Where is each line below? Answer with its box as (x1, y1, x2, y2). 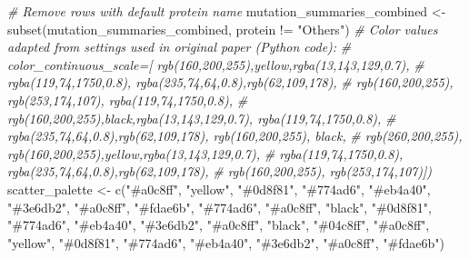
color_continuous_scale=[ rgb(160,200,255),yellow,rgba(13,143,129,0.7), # (7, 55, 424, 74)
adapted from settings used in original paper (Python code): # (7, 37, 352, 56)
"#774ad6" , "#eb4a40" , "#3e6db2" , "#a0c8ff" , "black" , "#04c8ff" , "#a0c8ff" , (7, 215, 430, 234)
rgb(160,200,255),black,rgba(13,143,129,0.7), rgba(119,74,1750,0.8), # (7, 108, 396, 127)
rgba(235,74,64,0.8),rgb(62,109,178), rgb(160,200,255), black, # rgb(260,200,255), (7, 126, 463, 145)
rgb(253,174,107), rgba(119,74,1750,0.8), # (7, 90, 248, 109)
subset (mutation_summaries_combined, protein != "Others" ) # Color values (7, 19, 438, 38)
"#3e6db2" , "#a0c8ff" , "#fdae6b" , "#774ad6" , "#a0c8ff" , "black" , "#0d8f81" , (7, 197, 432, 216)
